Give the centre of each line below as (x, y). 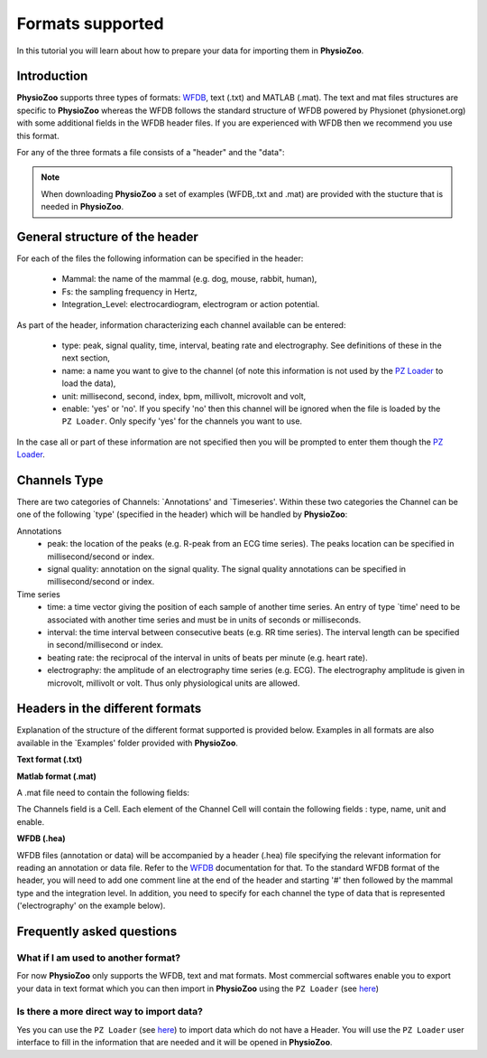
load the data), (89, 383)
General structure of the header (107, 237)
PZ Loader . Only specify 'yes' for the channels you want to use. (182, 421)
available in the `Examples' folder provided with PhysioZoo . (128, 743)
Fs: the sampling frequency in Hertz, (129, 291)
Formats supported (90, 23)
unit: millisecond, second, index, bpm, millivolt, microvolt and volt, (184, 396)
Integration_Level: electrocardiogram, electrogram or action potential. (191, 304)
